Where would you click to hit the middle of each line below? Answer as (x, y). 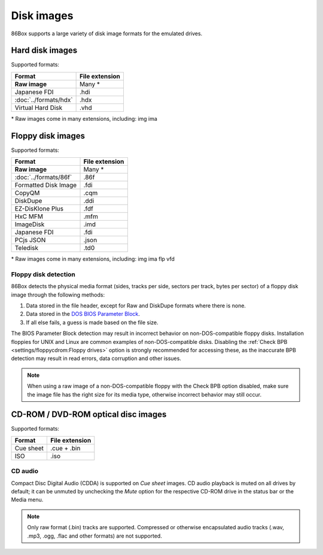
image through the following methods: (58, 295)
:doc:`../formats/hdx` (44, 100)
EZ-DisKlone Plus (39, 209)
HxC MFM (29, 216)
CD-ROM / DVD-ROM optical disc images (89, 415)
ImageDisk (30, 224)
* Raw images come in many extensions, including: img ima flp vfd (93, 259)
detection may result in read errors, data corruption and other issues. (96, 358)
